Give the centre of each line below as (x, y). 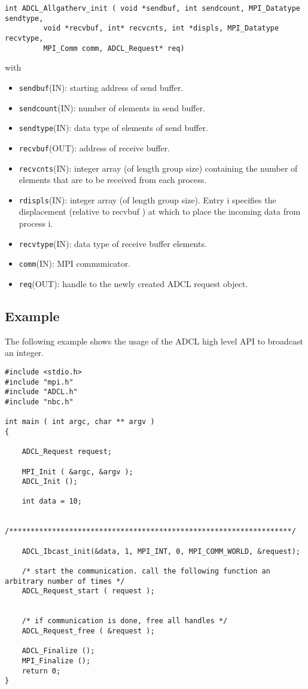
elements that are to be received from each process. (113, 180)
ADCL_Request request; (67, 452)
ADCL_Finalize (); (58, 651)
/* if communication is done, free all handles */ (125, 621)
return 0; (41, 671)
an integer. (24, 353)
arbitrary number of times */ (65, 581)
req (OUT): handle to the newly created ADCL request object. (133, 283)
